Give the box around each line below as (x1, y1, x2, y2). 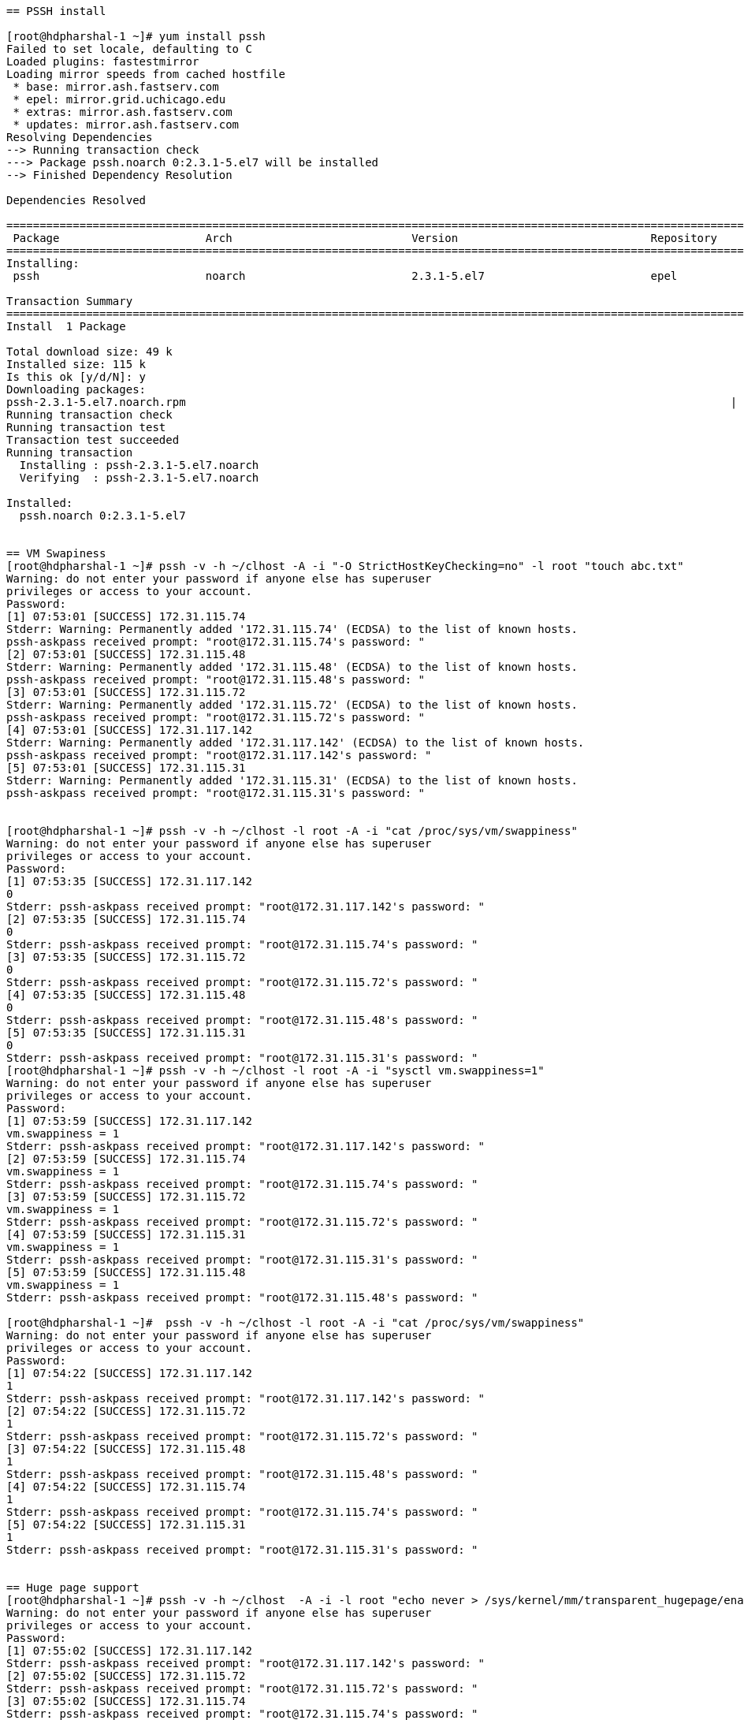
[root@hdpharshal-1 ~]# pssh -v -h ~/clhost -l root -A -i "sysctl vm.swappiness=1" (6, 1064, 545, 1077)
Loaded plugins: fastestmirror (6, 55, 199, 68)
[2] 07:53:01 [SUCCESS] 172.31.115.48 (6, 648, 246, 661)
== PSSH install (6, 5, 106, 17)
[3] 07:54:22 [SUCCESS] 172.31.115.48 (6, 1443, 246, 1455)
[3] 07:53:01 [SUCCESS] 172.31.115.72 (6, 686, 246, 698)
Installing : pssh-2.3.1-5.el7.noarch (19, 459, 259, 471)
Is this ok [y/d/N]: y (6, 370, 147, 383)
